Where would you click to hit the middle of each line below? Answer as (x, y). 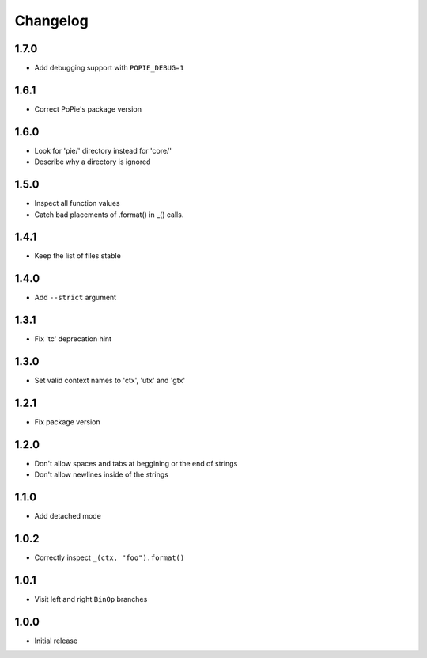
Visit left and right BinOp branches (91, 599)
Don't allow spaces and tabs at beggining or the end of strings (136, 464)
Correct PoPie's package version (88, 109)
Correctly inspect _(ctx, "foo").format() (110, 557)
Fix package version (67, 422)
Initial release (56, 641)
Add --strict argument (76, 298)
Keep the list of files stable (78, 256)
